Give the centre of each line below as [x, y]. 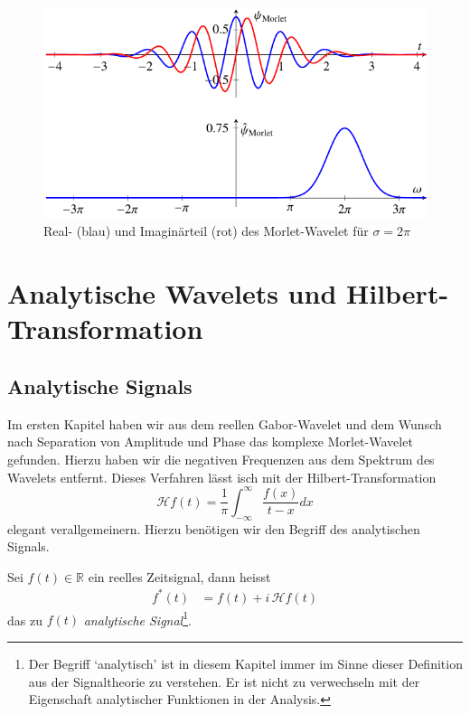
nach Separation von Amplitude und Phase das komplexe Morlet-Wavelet [210, 442]
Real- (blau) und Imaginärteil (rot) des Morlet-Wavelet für [206, 231]
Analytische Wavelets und [172, 293]
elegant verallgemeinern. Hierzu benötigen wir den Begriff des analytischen [214, 528]
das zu [25, 620]
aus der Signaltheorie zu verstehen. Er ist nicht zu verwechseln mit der [224, 681]
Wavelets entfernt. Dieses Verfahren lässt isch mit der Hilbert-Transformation [222, 477]
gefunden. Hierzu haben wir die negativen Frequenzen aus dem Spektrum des [221, 460]
